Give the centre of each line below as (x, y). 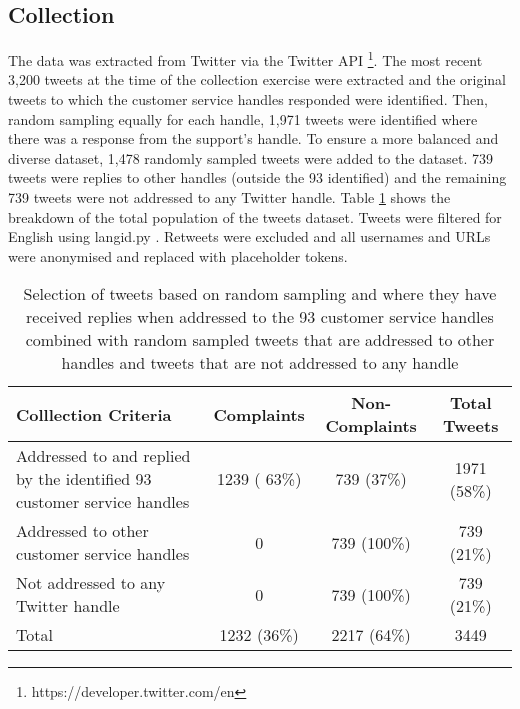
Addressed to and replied (103, 456)
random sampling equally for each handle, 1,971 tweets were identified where (243, 118)
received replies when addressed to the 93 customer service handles (260, 317)
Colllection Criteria (94, 414)
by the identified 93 (84, 479)
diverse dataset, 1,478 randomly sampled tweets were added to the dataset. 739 (251, 157)
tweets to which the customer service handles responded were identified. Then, (248, 99)
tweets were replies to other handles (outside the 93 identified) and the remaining (257, 177)
